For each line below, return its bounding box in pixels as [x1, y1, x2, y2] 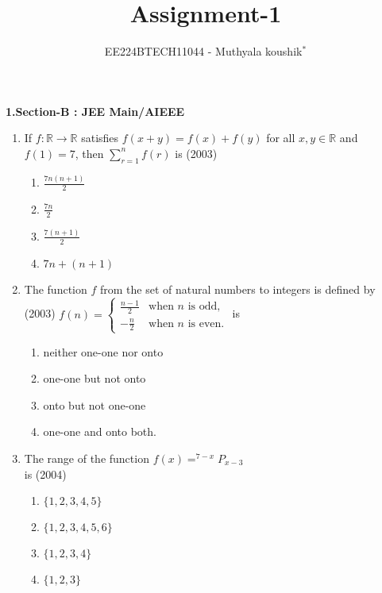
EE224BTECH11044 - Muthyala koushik [104, 43, 303, 60]
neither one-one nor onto [43, 343, 164, 360]
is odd [187, 301, 218, 313]
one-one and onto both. [43, 423, 156, 440]
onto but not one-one [43, 396, 146, 413]
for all [266, 129, 295, 146]
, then [75, 144, 104, 161]
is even [187, 318, 222, 329]
